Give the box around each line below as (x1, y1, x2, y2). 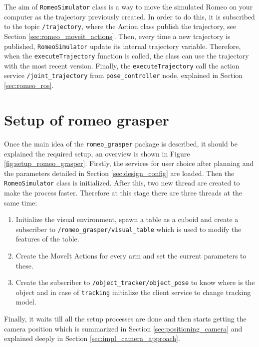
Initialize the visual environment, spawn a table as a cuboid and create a (15, 214, 239, 224)
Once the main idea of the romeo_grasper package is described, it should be (4, 138, 238, 148)
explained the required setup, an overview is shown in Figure (4, 148, 190, 158)
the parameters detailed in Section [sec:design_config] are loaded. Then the (4, 167, 235, 178)
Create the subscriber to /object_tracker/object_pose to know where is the (15, 277, 255, 287)
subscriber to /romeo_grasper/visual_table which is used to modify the (15, 223, 242, 234)
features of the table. (15, 233, 79, 244)
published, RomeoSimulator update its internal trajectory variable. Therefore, (4, 40, 241, 51)
